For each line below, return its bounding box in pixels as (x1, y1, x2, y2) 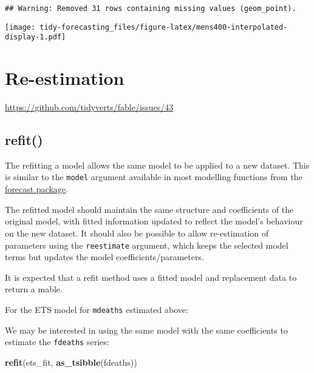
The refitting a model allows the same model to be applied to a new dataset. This (5, 158, 310, 171)
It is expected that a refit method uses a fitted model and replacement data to (5, 271, 297, 283)
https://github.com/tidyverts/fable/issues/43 (5, 101, 174, 113)
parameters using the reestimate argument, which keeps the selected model (5, 238, 288, 251)
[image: (5, 22, 36, 32)
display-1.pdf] (5, 33, 66, 42)
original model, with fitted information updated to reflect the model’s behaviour (5, 215, 303, 227)
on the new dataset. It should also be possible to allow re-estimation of (5, 226, 269, 239)
